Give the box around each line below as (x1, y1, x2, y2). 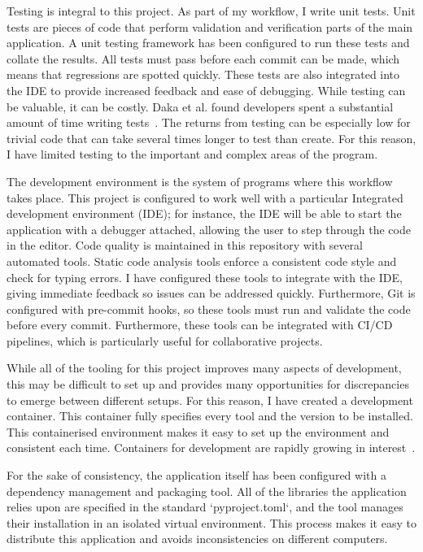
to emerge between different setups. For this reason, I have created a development (7, 391, 413, 408)
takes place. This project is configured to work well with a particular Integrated (7, 189, 403, 206)
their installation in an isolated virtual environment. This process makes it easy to (7, 514, 416, 531)
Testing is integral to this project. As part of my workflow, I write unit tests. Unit (7, 2, 416, 19)
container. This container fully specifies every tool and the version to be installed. (7, 407, 413, 424)
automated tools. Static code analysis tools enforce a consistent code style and (7, 252, 397, 269)
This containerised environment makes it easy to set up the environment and (7, 423, 390, 440)
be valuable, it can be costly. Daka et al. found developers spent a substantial (7, 98, 394, 115)
